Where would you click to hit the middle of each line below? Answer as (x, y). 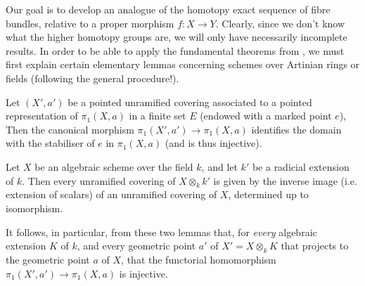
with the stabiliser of (50, 143)
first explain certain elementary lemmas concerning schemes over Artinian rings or (183, 64)
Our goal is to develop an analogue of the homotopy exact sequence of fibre (168, 9)
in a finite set (158, 116)
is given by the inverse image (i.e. (285, 180)
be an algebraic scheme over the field (114, 166)
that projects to (315, 246)
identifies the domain (296, 129)
